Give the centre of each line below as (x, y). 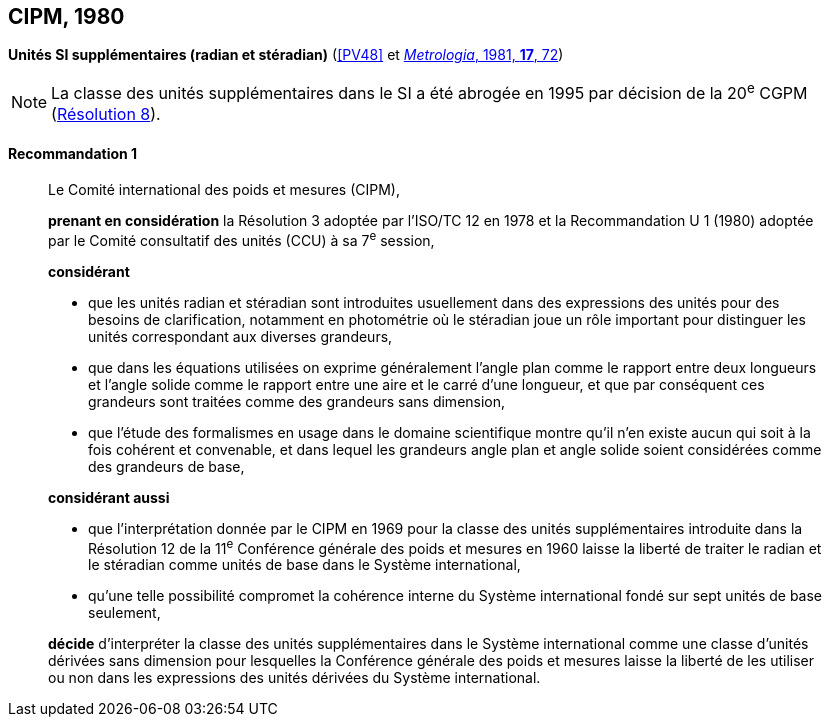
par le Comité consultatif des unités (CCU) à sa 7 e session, (241, 238)
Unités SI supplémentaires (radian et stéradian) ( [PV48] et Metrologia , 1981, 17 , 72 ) (286, 55)
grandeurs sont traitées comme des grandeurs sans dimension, (297, 401)
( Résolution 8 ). (106, 113)
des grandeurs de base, (166, 466)
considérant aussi (109, 497)
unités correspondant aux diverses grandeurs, (240, 336)
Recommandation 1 (73, 154)
